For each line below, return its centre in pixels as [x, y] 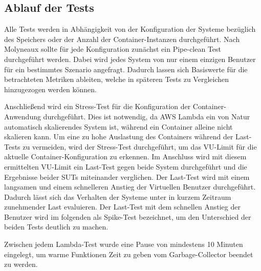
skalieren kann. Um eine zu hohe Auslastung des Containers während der [119, 137]
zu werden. [21, 264]
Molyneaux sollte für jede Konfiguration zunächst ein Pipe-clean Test [113, 49]
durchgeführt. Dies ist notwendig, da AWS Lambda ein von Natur [147, 116]
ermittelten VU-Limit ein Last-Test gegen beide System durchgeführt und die [126, 166]
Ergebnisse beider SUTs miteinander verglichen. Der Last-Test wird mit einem [127, 176]
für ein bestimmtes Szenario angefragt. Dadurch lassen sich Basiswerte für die [126, 69]
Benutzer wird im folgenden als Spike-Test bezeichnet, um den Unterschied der [128, 216]
